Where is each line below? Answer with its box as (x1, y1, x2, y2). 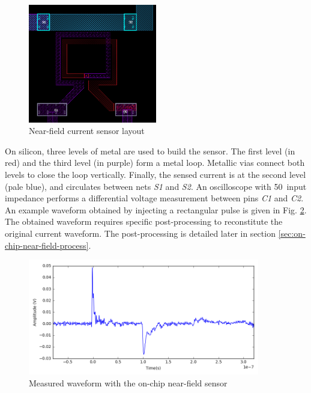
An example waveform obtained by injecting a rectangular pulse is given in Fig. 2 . (5, 203, 307, 216)
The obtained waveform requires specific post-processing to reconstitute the (5, 215, 283, 228)
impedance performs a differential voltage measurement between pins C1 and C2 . (5, 192, 304, 204)
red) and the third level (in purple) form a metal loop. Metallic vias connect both (5, 156, 305, 169)
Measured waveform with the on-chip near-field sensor (29, 376, 228, 389)
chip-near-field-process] (5, 239, 89, 251)
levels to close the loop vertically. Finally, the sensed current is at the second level (5, 168, 306, 181)
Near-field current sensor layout (29, 124, 145, 137)
